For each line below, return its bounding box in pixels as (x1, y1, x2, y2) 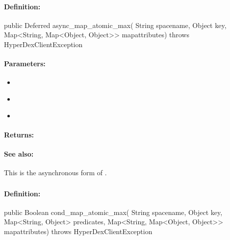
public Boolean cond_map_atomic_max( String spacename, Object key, (4, 207, 223, 217)
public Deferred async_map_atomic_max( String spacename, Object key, (4, 20, 227, 30)
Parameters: (4, 58, 46, 69)
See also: (4, 148, 34, 159)
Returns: (4, 129, 34, 139)
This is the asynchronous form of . (4, 167, 107, 178)
